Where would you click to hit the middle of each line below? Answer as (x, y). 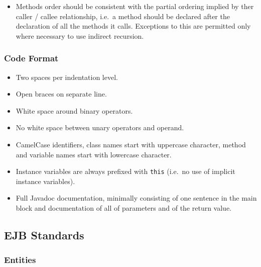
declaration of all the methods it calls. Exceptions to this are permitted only (133, 26)
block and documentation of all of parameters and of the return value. (124, 208)
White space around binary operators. (74, 110)
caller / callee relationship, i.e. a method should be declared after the (123, 16)
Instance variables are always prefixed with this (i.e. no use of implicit (125, 171)
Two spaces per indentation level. (67, 77)
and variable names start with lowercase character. (94, 154)
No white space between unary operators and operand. (100, 127)
